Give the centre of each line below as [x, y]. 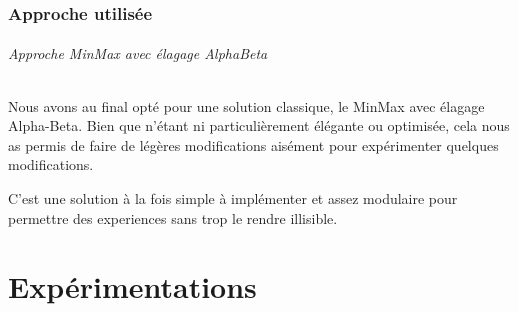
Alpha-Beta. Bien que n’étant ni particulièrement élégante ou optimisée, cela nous [259, 125]
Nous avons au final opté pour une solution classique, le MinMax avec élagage [246, 105]
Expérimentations [132, 286]
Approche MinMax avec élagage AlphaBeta [138, 53]
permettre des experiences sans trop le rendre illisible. [173, 217]
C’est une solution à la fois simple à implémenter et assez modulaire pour [233, 198]
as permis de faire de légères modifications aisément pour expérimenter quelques [253, 144]
